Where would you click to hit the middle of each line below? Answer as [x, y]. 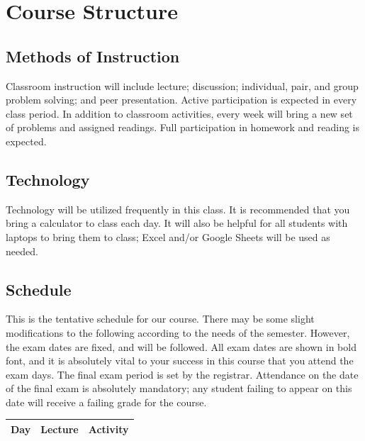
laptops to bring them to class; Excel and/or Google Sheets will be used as [168, 236]
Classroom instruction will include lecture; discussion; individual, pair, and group [182, 85]
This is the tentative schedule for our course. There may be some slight [160, 319]
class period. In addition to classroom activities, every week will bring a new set [179, 113]
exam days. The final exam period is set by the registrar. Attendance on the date [182, 374]
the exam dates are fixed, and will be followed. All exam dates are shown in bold [181, 346]
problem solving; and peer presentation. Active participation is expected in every [181, 100]
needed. [22, 251]
